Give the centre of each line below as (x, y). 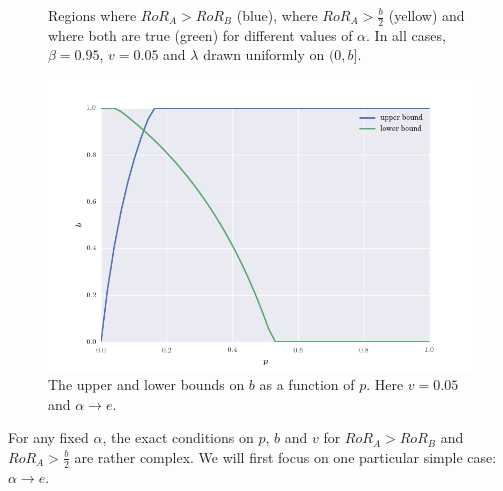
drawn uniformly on (264, 54)
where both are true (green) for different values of (200, 34)
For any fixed (48, 437)
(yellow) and (426, 15)
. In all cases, (406, 34)
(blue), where (277, 15)
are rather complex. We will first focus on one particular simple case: (285, 456)
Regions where (92, 15)
